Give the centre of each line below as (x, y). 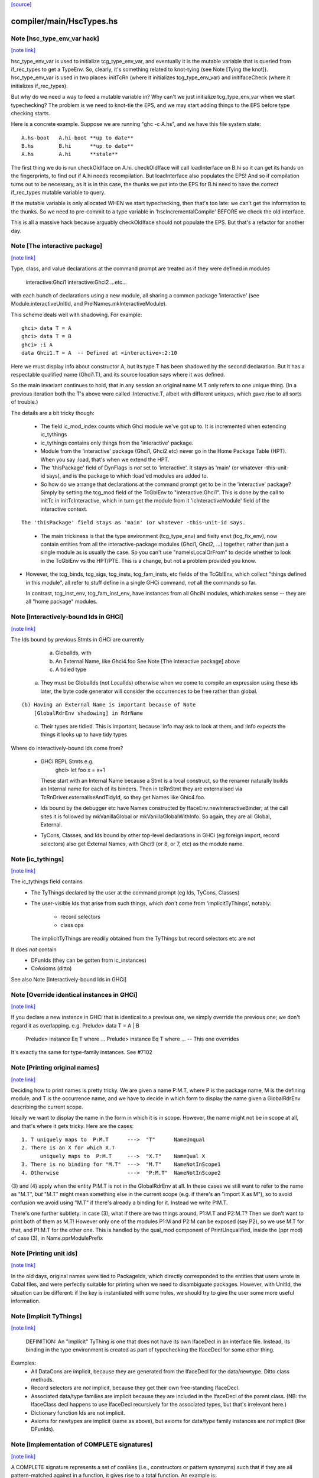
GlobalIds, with (73, 653)
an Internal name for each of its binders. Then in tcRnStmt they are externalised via (141, 789)
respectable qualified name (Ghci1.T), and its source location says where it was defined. (118, 375)
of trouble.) (25, 402)
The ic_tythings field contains (47, 881)
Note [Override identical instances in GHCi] (74, 994)
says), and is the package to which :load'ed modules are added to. (127, 476)
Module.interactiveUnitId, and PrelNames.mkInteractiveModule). (89, 304)
